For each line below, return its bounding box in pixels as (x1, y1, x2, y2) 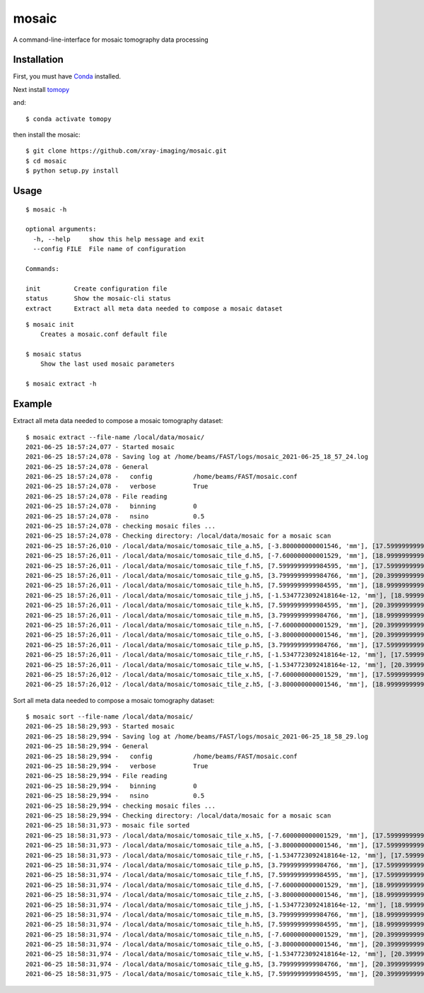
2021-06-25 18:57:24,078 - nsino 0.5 (25, 512, 205, 520)
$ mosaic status (25, 350, 82, 359)
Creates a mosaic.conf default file (40, 330, 167, 339)
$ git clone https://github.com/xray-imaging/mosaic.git (25, 147, 228, 155)
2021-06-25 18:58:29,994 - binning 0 (25, 782, 197, 790)
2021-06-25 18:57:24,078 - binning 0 (25, 502, 197, 511)
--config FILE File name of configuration (33, 245, 187, 253)
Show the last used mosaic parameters (40, 360, 175, 368)
